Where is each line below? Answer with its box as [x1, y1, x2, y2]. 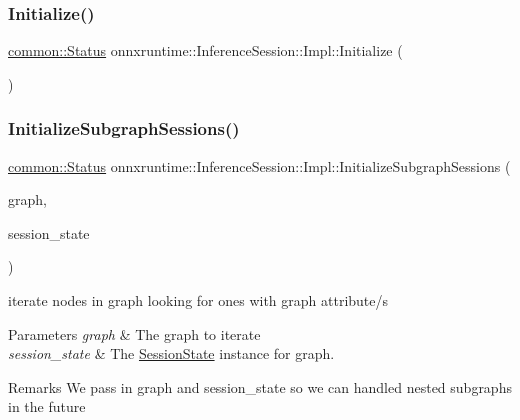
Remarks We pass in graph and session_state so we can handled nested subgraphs [8, 376, 512, 397]
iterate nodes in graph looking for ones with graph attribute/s [8, 290, 389, 310]
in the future [8, 396, 86, 417]
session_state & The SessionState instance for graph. [8, 343, 335, 364]
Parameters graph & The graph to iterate [8, 323, 261, 344]
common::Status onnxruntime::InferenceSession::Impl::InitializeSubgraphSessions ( [8, 155, 511, 176]
